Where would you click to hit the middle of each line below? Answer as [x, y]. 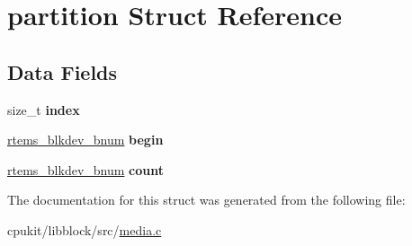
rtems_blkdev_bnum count [85, 169]
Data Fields [63, 71]
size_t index [44, 109]
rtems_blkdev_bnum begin [85, 140]
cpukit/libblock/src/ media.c [85, 229]
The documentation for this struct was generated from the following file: [206, 200]
